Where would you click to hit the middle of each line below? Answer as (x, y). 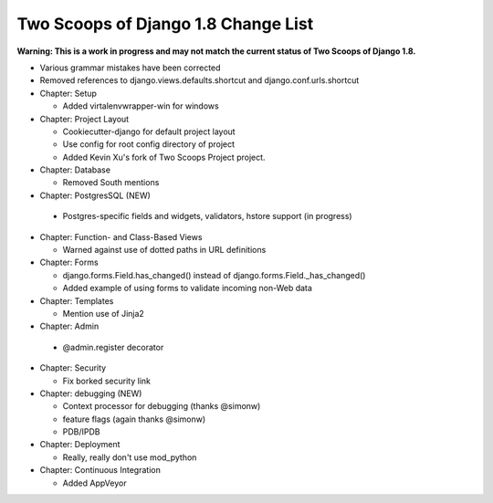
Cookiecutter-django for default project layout (149, 131)
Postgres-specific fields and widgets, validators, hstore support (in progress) (207, 216)
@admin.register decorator (113, 347)
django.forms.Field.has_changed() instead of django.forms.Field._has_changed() (214, 275)
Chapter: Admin (69, 326)
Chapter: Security (73, 368)
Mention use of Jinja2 (104, 313)
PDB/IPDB (81, 432)
